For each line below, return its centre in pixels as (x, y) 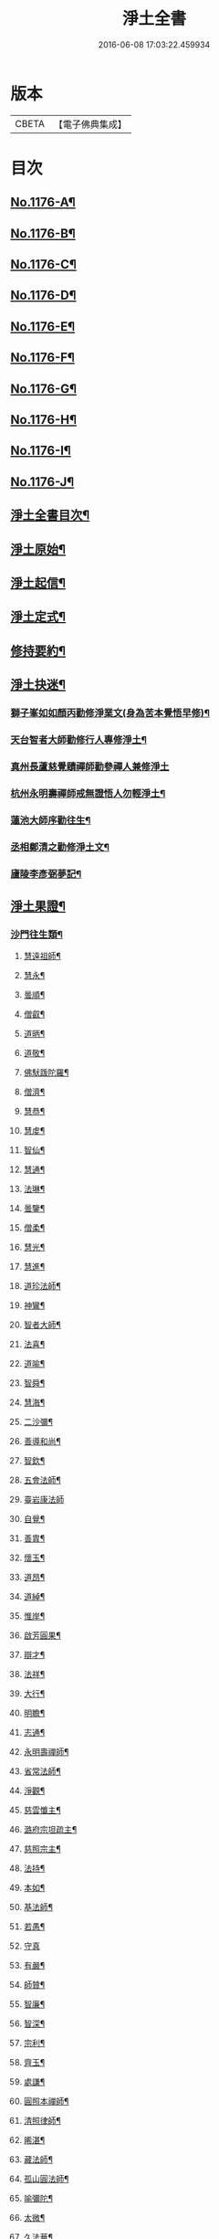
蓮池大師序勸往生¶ (51, 820)
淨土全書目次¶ (50, 516)
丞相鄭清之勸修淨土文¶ (60, 847)
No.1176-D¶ (43, 296)
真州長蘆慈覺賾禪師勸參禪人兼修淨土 (90, 766)
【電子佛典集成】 (90, 124)
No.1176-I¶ (41, 451)
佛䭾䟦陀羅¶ (46, 1072)
